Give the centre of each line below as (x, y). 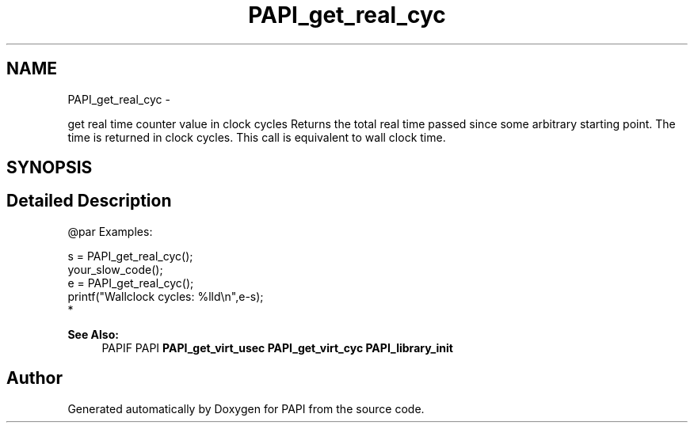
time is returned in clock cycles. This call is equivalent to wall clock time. (257, 137)
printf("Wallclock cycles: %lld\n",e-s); (166, 296)
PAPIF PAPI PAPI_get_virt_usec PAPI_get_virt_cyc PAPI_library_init (277, 347)
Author (34, 378)
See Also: (93, 334)
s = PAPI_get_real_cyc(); (130, 256)
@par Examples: (110, 231)
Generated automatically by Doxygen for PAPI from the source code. (246, 408)
